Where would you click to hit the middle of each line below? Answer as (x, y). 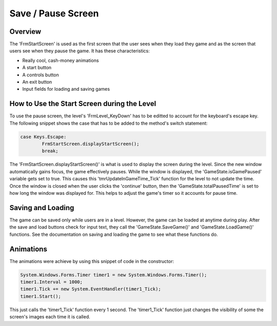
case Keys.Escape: (43, 137)
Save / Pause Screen (54, 13)
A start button (37, 68)
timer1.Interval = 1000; (52, 282)
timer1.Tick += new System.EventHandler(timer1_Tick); (91, 289)
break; (50, 151)
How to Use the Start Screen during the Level (83, 104)
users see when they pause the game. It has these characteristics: (80, 51)
